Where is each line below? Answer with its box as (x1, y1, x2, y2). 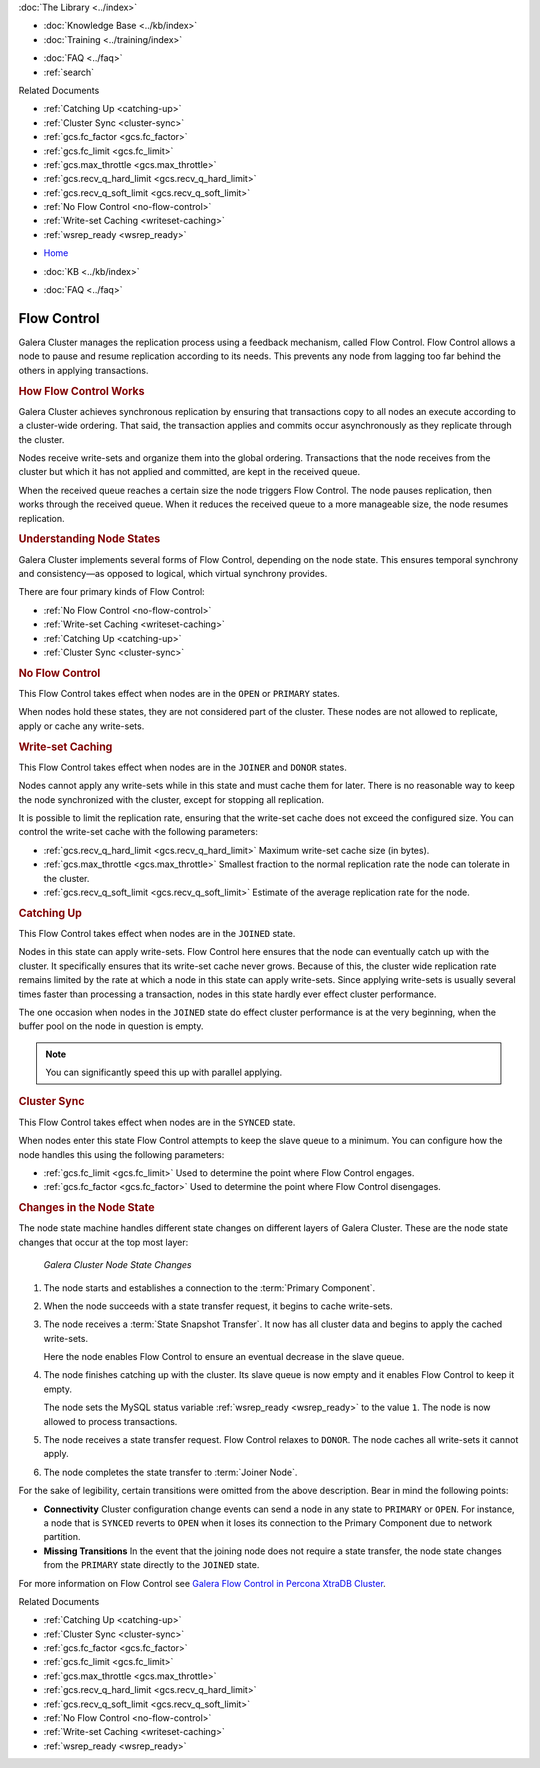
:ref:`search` (43, 66, 95, 78)
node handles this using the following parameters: (18, 1148, 225, 1160)
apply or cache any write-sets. (18, 720, 145, 732)
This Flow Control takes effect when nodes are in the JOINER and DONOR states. (18, 761, 347, 773)
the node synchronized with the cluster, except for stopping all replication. (18, 793, 325, 805)
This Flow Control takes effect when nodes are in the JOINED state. (18, 927, 296, 939)
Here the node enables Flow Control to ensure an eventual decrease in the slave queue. (43, 1351, 405, 1363)
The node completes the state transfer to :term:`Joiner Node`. (43, 1466, 298, 1478)
